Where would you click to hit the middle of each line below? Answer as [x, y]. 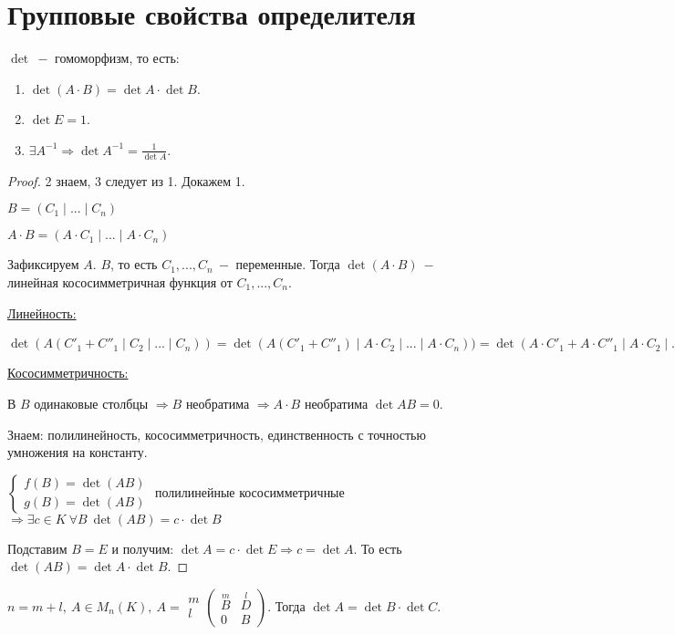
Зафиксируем [43, 264]
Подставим [37, 548]
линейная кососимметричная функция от [120, 281]
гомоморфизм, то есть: [117, 58]
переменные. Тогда [288, 264]
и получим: [143, 548]
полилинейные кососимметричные [249, 491]
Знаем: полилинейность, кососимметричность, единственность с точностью [217, 434]
